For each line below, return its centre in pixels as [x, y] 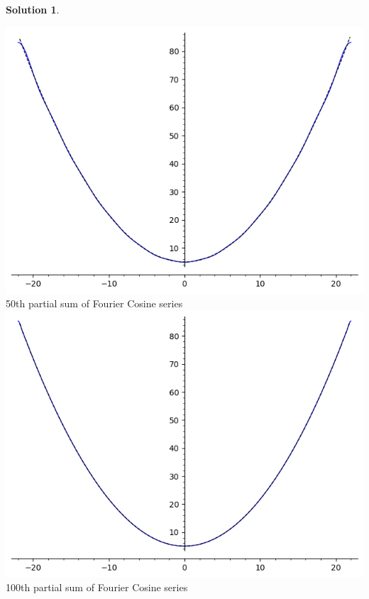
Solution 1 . [33, 9]
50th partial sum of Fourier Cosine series [94, 303]
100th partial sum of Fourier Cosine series [97, 587]
